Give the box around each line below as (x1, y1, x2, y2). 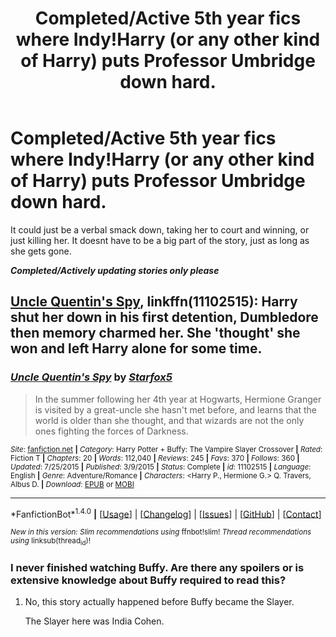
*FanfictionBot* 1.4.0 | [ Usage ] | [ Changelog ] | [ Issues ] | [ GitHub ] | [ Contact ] (10, 506, 322, 520)
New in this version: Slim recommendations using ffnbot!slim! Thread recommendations (10, 527, 312, 537)
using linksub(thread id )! (10, 536, 91, 547)
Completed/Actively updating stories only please (10, 264, 220, 276)
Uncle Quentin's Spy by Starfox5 (10, 370, 173, 384)
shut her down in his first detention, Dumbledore (10, 309, 319, 326)
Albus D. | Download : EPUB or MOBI (10, 479, 135, 489)
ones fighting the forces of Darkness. (34, 425, 189, 437)
